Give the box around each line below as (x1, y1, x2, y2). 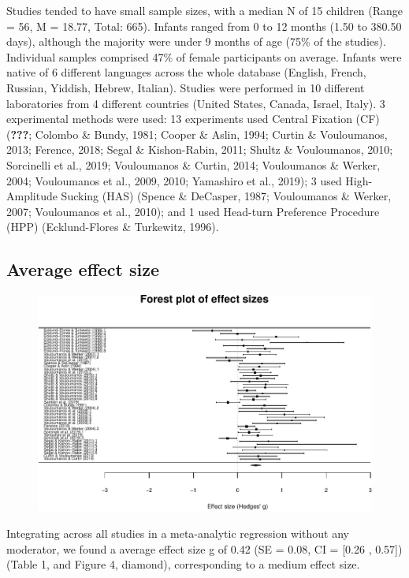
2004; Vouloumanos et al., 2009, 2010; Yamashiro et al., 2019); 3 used (6, 172, 342, 188)
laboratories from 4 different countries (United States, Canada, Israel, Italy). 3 (6, 95, 385, 111)
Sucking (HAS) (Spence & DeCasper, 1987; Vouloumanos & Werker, (61, 188, 392, 204)
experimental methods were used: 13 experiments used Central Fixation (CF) (6, 110, 380, 127)
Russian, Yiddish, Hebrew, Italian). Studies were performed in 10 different (6, 79, 365, 95)
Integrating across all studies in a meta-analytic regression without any (6, 525, 349, 542)
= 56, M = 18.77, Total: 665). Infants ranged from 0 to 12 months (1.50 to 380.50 (6, 17, 402, 34)
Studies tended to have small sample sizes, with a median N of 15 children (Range (6, 2, 403, 18)
